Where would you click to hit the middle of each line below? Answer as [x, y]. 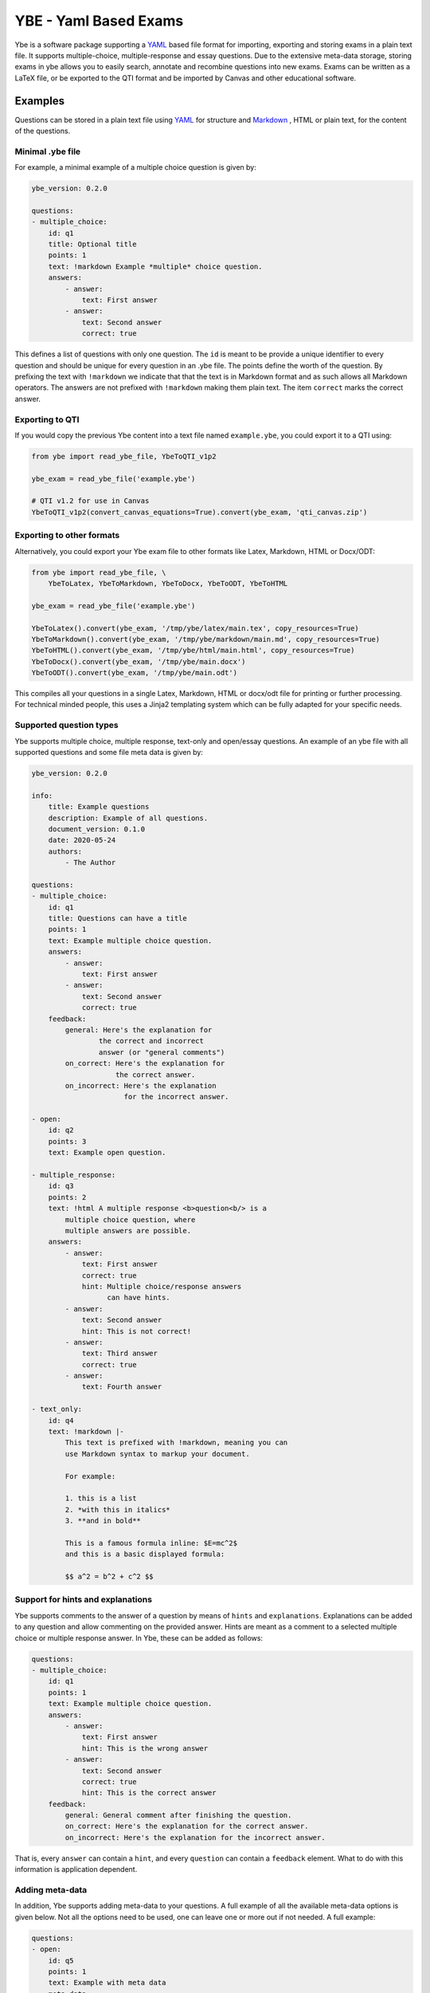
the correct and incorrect [151, 1041]
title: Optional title [92, 244]
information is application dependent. [76, 1869]
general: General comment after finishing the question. [178, 1815]
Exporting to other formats [67, 536]
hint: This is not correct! [136, 1331]
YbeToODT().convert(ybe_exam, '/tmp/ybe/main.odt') [135, 673]
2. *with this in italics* [117, 1509]
